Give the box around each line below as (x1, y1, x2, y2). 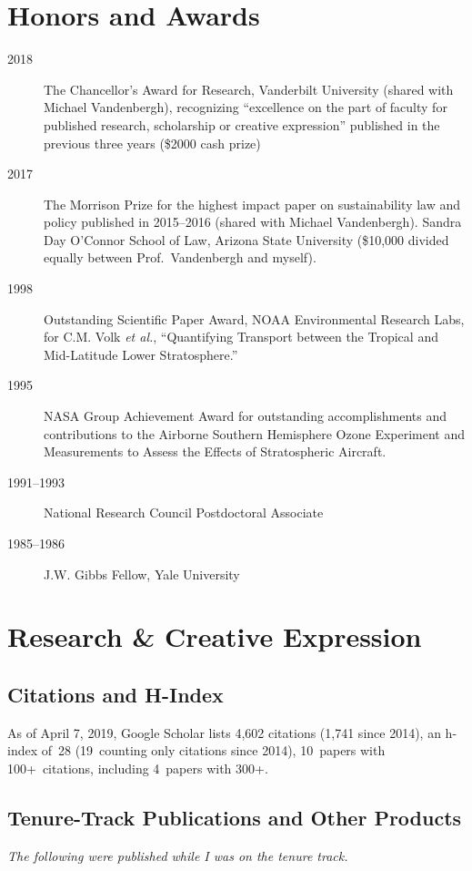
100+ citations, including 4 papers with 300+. (7, 758, 268, 777)
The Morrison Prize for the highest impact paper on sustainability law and (44, 194, 461, 213)
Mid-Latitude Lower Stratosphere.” (44, 344, 238, 364)
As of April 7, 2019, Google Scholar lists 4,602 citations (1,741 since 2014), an (7, 722, 441, 742)
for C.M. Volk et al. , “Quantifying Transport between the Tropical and (44, 327, 438, 346)
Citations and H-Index (7, 680, 224, 708)
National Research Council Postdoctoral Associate (44, 503, 324, 522)
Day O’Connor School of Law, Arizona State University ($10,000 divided (44, 230, 449, 249)
